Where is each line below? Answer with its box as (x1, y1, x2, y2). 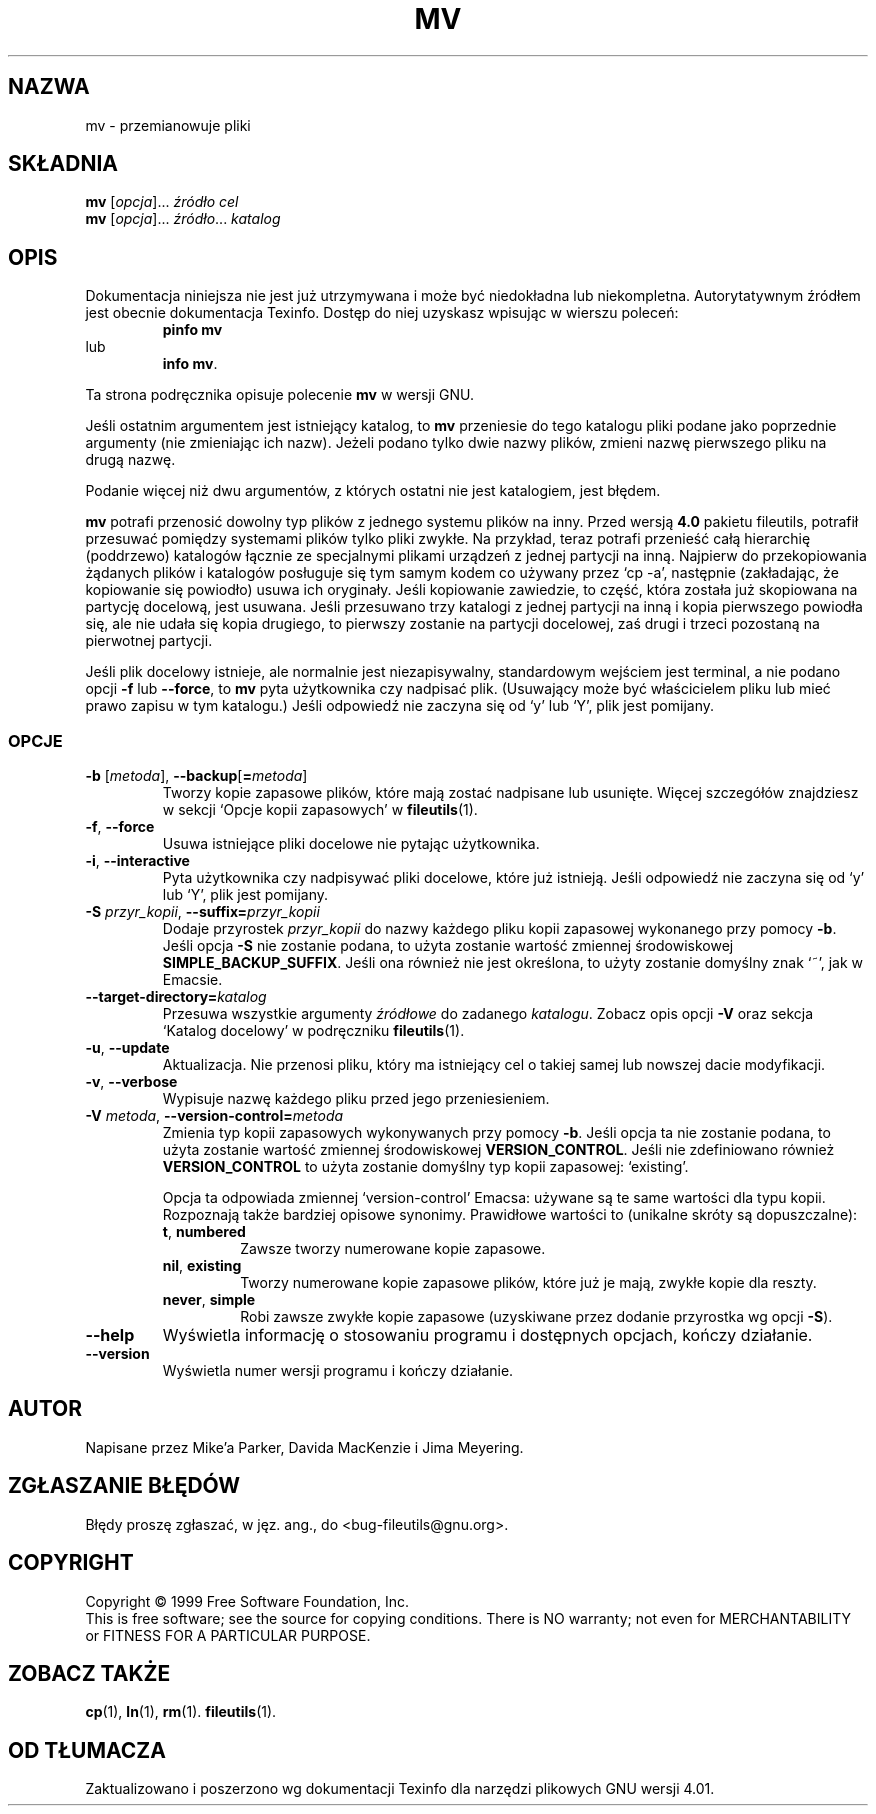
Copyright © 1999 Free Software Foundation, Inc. (85, 1592, 410, 1610)
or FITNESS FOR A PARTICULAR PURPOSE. (85, 1626, 371, 1644)
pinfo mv (162, 321, 223, 339)
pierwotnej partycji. (85, 632, 213, 650)
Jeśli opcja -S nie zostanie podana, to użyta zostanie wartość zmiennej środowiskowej (162, 937, 734, 955)
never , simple (162, 1291, 256, 1309)
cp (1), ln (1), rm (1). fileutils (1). (85, 1703, 277, 1721)
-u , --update (85, 1039, 170, 1057)
